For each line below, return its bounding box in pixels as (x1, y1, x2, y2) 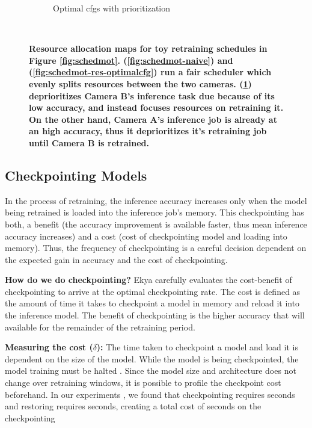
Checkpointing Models (5, 166, 147, 184)
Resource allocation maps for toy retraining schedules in (29, 42, 268, 55)
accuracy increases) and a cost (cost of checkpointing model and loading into (5, 229, 287, 242)
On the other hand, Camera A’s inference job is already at (29, 113, 277, 125)
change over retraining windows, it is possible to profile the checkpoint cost (5, 376, 281, 389)
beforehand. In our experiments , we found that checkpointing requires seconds (5, 388, 295, 400)
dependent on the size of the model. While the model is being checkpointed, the (5, 352, 299, 365)
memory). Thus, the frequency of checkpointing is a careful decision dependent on (5, 241, 307, 254)
